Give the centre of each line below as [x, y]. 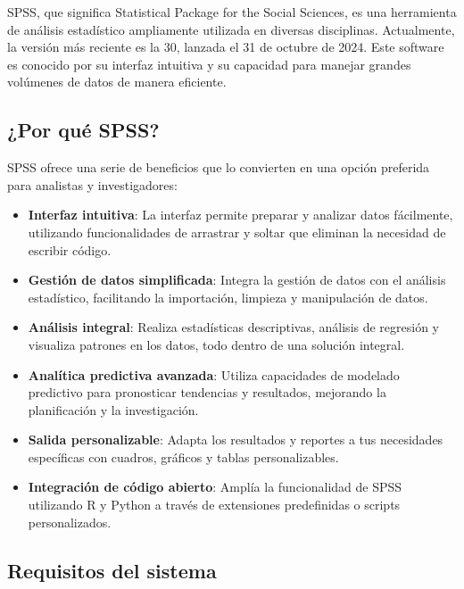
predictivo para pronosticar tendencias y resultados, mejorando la [207, 392]
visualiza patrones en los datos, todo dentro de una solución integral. [216, 344]
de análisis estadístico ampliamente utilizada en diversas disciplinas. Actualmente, [231, 29]
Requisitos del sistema [112, 570]
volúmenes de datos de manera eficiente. [117, 82]
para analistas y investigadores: [92, 184]
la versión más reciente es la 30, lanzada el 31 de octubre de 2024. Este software [226, 47]
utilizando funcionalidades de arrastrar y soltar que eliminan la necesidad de [237, 232]
